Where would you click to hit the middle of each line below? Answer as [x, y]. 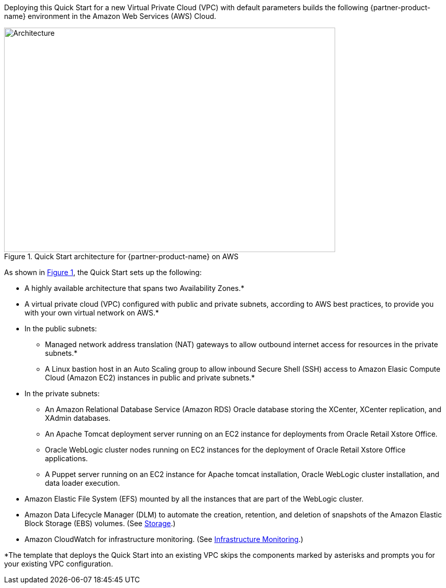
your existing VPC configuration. [59, 564]
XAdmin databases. [78, 418]
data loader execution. [83, 483]
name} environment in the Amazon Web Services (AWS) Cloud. [110, 16]
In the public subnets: [61, 329]
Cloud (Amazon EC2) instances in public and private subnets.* [150, 378]
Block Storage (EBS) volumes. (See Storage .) [100, 523]
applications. [66, 458]
